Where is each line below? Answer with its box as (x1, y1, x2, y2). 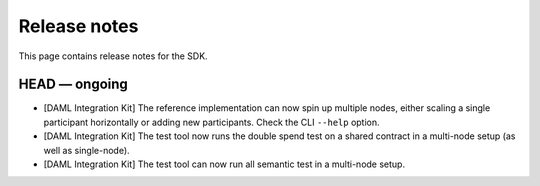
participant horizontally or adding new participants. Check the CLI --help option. (43, 116, 380, 128)
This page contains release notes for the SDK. (18, 50, 209, 62)
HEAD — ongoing (18, 76, 129, 93)
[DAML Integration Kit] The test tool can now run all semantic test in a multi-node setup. (43, 158, 405, 170)
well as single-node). (43, 144, 130, 156)
